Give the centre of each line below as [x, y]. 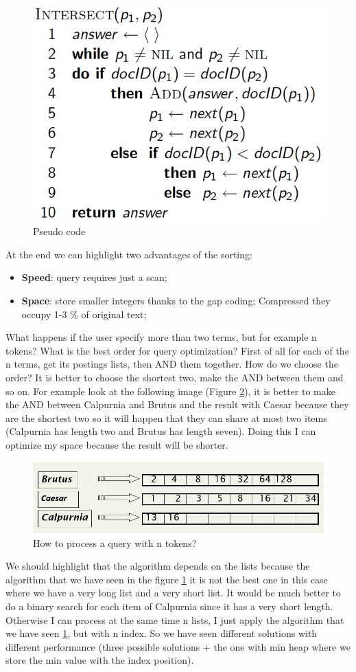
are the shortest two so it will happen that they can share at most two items [166, 417]
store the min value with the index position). [100, 660]
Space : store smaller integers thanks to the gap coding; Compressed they [176, 300]
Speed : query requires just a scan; [94, 277]
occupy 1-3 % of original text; [84, 314]
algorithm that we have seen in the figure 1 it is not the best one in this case [167, 579]
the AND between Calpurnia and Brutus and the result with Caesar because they [177, 404]
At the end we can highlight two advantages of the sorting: [129, 254]
